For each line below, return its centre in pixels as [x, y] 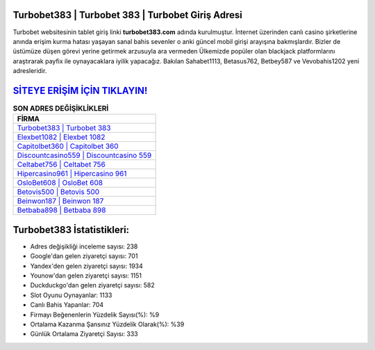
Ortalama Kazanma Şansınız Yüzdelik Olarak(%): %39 [107, 324]
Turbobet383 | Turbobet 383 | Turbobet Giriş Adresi [127, 15]
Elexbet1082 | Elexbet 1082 [61, 137]
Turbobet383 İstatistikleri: [71, 230]
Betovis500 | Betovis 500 [58, 192]
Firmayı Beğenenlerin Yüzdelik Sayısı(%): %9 [95, 315]
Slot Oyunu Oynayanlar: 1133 [71, 295]
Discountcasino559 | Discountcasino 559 [84, 155]
